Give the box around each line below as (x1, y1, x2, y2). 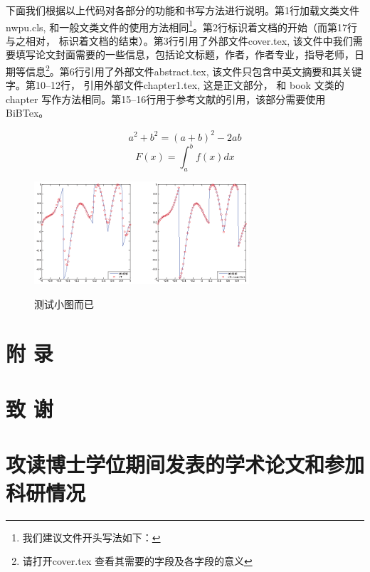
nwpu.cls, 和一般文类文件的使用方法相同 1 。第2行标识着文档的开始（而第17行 (6, 17, 357, 34)
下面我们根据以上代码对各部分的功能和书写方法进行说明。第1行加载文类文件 (6, 3, 359, 17)
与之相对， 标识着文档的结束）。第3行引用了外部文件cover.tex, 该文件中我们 (6, 33, 353, 48)
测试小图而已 (34, 296, 94, 311)
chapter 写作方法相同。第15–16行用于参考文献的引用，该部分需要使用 (6, 91, 326, 106)
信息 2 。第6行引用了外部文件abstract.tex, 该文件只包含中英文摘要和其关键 (25, 62, 362, 78)
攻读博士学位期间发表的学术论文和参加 (6, 450, 365, 479)
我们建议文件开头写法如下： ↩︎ (22, 529, 161, 544)
